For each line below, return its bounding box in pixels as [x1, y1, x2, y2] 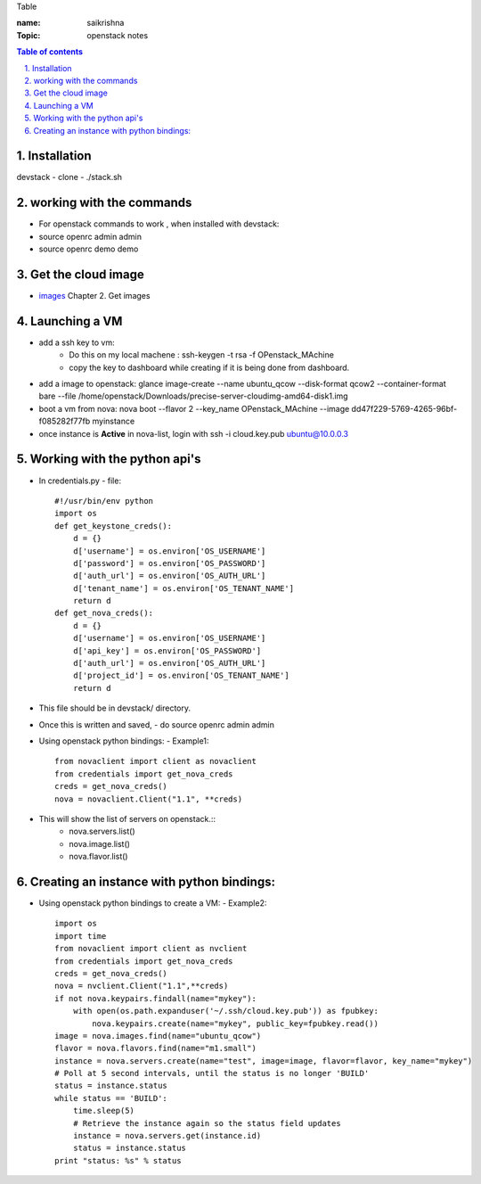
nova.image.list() [69, 838, 131, 849]
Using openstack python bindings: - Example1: [38, 736, 209, 746]
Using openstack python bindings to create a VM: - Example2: [38, 898, 267, 909]
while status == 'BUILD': [54, 1093, 168, 1103]
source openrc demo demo [38, 243, 139, 254]
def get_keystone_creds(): [54, 521, 173, 530]
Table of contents [16, 46, 84, 57]
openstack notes [86, 29, 149, 40]
